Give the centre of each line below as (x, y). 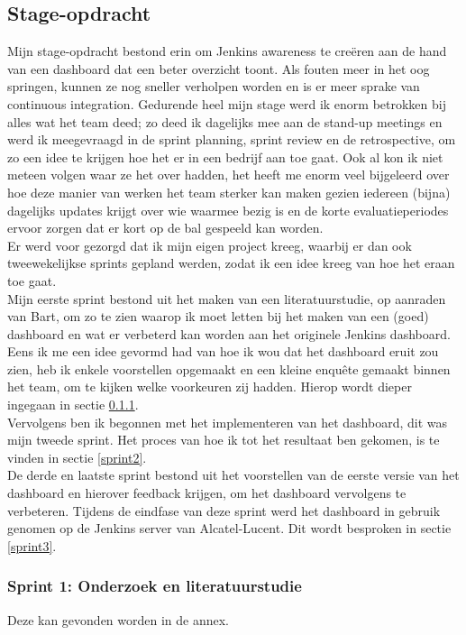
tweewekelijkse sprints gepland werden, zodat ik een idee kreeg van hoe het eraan (231, 263)
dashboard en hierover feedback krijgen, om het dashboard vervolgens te (207, 493)
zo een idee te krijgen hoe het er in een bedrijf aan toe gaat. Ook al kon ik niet (225, 156)
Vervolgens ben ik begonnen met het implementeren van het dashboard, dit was (228, 422)
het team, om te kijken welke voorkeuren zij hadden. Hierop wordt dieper (210, 387)
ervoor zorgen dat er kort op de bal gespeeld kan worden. (165, 228)
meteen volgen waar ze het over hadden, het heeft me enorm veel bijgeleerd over (228, 175)
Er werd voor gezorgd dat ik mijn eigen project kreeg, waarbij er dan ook (210, 245)
